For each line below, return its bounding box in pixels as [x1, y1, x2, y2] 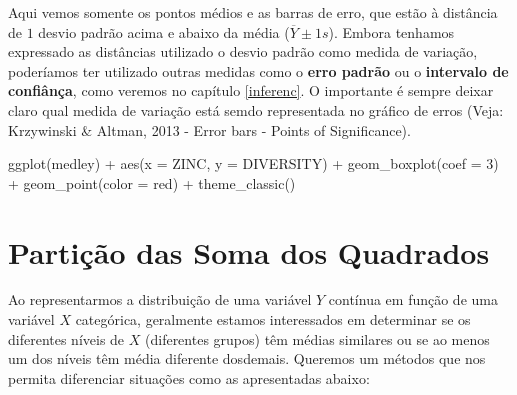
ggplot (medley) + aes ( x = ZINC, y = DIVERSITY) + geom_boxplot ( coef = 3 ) [8, 153, 499, 174]
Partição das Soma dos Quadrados [8, 231, 490, 272]
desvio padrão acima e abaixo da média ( [38, 21, 290, 42]
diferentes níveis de [8, 328, 125, 349]
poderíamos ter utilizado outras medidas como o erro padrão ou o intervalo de [8, 60, 509, 81]
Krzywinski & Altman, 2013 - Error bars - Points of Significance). [8, 119, 411, 140]
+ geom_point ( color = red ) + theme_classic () [8, 172, 296, 193]
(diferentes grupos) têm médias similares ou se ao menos [145, 328, 490, 349]
